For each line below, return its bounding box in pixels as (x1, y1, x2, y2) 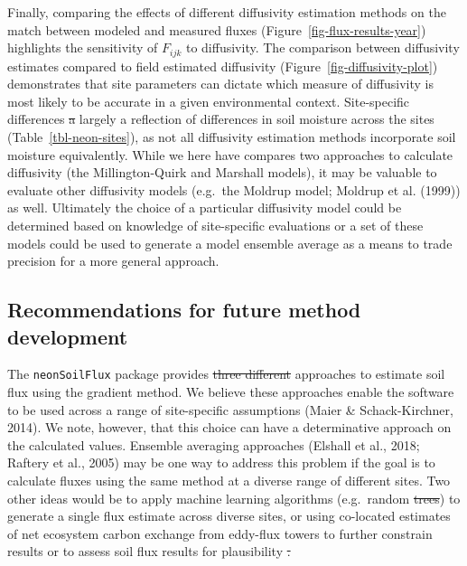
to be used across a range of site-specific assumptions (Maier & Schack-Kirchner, (7, 400, 453, 419)
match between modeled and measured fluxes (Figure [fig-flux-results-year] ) (7, 20, 426, 39)
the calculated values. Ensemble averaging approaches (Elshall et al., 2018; (7, 435, 420, 454)
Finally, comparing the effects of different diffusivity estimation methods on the (7, 3, 446, 21)
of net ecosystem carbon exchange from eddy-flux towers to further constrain (7, 524, 433, 542)
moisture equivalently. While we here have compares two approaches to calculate (7, 145, 453, 164)
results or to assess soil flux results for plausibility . (7, 542, 291, 561)
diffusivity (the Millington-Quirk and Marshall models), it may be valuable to (7, 163, 437, 182)
